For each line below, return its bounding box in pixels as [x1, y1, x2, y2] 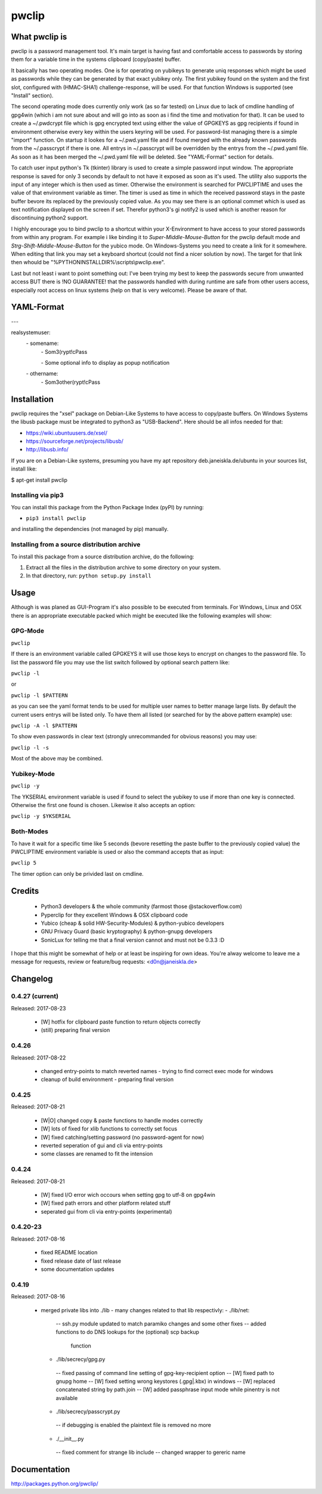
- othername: [26, 370, 58, 377]
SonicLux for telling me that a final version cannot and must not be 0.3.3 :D [41, 936, 225, 943]
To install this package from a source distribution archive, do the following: [11, 553, 194, 560]
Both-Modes [11, 827, 49, 836]
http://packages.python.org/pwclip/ [11, 1480, 98, 1487]
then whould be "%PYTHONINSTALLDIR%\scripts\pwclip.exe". [11, 259, 165, 266]
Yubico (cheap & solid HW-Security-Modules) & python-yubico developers [41, 919, 225, 927]
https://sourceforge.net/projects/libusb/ [26, 437, 123, 445]
